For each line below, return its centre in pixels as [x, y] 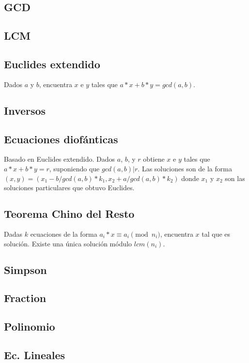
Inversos [25, 110]
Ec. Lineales [35, 355]
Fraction [25, 298]
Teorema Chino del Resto [69, 214]
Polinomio [30, 326]
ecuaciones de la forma [64, 234]
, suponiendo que [74, 168]
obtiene [154, 159]
